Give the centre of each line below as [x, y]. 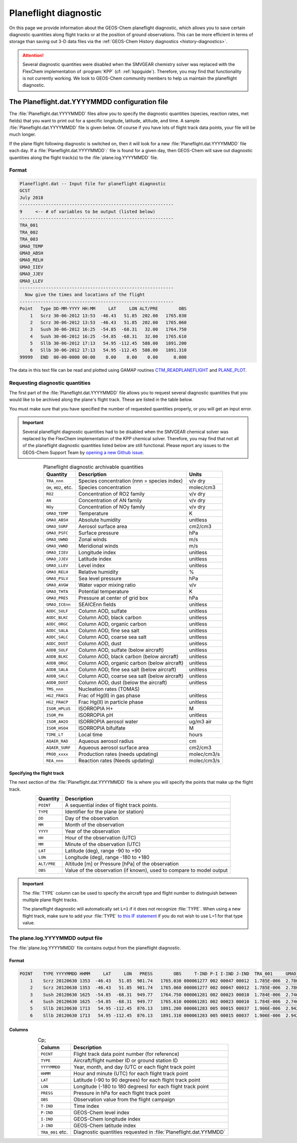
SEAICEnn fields [97, 605]
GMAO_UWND [57, 540]
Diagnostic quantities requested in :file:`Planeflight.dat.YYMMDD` [149, 1132]
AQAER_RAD [57, 741]
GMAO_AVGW [57, 585]
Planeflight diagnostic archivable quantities [93, 467]
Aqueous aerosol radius [106, 741]
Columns [19, 1030]
